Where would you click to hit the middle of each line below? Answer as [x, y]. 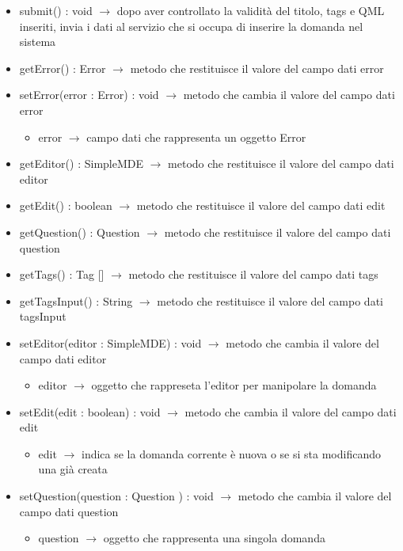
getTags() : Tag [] [62, 274]
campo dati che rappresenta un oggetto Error [196, 137]
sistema [38, 42]
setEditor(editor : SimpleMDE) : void [110, 342]
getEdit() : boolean [66, 205]
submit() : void [56, 10]
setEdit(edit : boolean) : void [90, 411]
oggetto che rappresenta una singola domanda [214, 538]
